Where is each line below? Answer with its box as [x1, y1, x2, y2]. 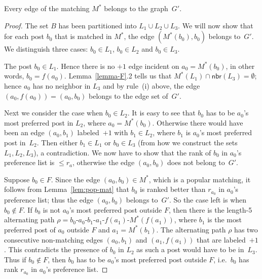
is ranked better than [139, 184, 206, 194]
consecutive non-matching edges [4, 234, 103, 245]
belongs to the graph [104, 3, 168, 13]
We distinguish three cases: [4, 44, 88, 54]
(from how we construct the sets [138, 137, 238, 147]
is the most [207, 214, 242, 225]
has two [234, 224, 258, 234]
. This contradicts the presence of [4, 244, 108, 255]
